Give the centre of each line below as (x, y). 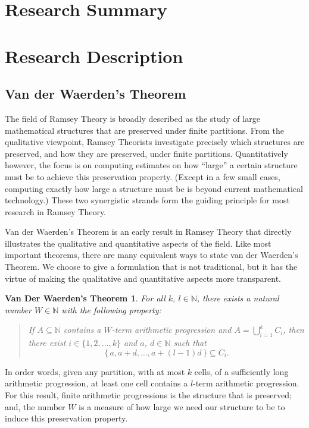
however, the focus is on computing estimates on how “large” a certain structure (151, 165)
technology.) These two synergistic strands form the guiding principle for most (147, 200)
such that (190, 343)
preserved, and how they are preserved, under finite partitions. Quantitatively (146, 153)
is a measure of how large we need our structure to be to (182, 406)
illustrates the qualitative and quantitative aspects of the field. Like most (138, 243)
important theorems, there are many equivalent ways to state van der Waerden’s (152, 255)
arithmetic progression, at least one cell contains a (96, 383)
